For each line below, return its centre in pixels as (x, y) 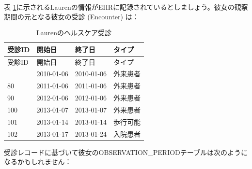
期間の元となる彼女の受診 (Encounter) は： (71, 16)
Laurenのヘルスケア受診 (74, 33)
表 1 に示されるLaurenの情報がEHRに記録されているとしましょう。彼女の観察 (126, 7)
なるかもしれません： (38, 162)
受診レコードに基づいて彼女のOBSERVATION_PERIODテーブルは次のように (126, 152)
